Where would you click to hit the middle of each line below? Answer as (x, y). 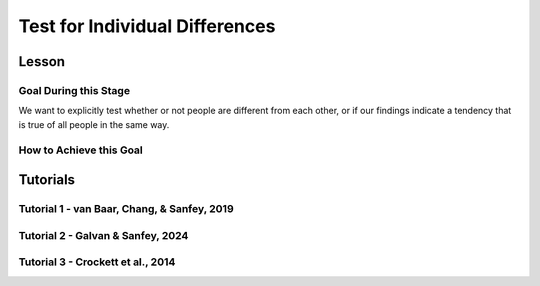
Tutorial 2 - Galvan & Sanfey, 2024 (103, 235)
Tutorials (46, 180)
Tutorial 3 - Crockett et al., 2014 (97, 262)
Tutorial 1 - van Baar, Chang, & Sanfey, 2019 (126, 209)
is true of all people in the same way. (94, 124)
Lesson (41, 61)
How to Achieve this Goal (81, 150)
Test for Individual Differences (147, 26)
